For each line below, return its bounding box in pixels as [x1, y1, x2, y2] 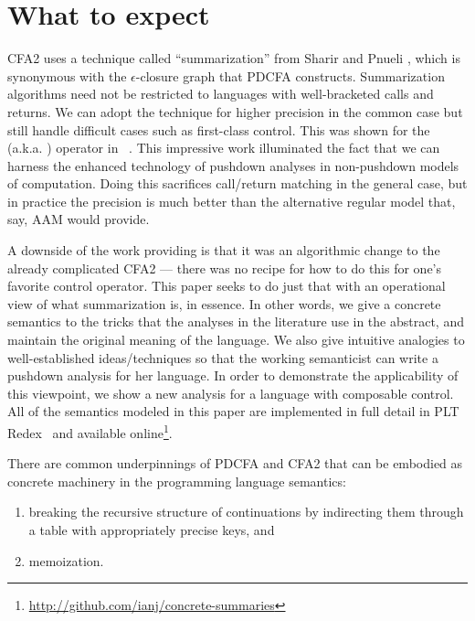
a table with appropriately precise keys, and [28, 520, 275, 540]
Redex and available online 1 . [7, 421, 173, 442]
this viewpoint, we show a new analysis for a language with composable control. [7, 383, 454, 402]
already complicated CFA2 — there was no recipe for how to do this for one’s [7, 258, 442, 277]
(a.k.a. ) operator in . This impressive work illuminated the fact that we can [7, 138, 440, 157]
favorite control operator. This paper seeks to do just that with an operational [7, 276, 446, 295]
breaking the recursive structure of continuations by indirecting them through [28, 502, 464, 521]
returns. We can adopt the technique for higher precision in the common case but [7, 102, 463, 121]
